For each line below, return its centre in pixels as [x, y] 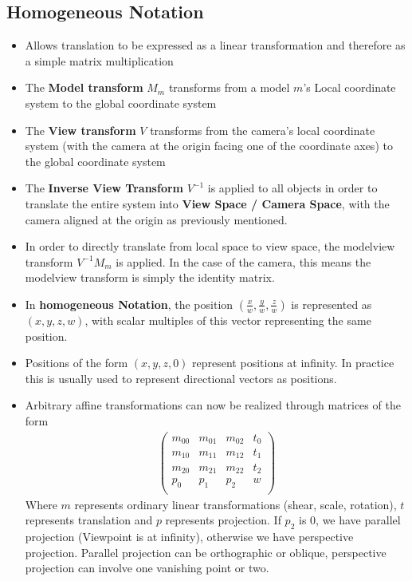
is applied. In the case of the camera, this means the [243, 261]
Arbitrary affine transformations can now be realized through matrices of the [213, 405]
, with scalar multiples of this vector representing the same [228, 320]
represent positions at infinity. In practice [293, 363]
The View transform [80, 130]
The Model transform [84, 87]
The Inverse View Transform [104, 188]
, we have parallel [358, 520]
